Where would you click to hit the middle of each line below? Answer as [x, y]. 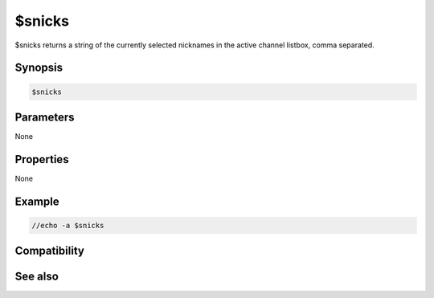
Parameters [45, 117]
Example [37, 201]
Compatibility [49, 251]
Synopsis [39, 68]
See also [37, 277]
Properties [42, 159]
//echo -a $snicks [68, 225]
